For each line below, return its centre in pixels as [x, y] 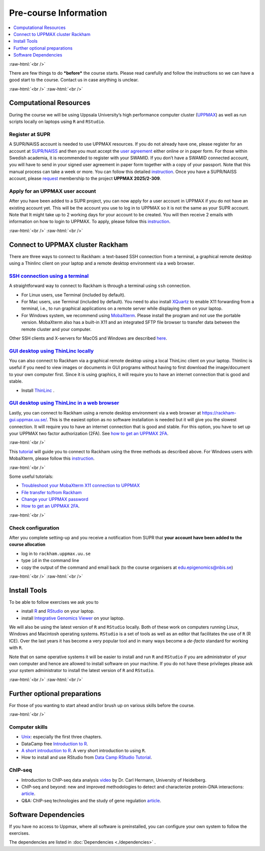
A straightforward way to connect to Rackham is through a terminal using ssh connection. [100, 286]
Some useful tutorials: [31, 476]
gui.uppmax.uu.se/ [28, 420]
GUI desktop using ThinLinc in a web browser [64, 403]
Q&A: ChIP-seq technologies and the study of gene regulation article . [91, 800]
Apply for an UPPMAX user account [53, 191]
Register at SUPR [30, 134]
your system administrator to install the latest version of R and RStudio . [82, 671]
